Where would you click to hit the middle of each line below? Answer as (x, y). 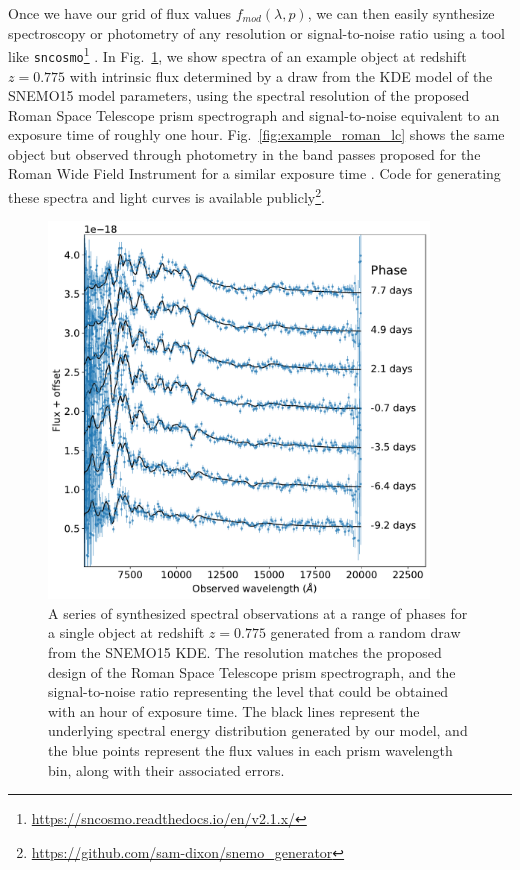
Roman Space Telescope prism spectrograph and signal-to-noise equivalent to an (254, 114)
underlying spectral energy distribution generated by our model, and (258, 730)
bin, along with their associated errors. (166, 769)
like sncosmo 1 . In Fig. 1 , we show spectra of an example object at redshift (237, 54)
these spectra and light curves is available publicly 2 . (166, 195)
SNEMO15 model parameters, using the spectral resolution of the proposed (239, 95)
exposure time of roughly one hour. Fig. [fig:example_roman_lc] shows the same (256, 134)
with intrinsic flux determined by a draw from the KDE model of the (281, 75)
